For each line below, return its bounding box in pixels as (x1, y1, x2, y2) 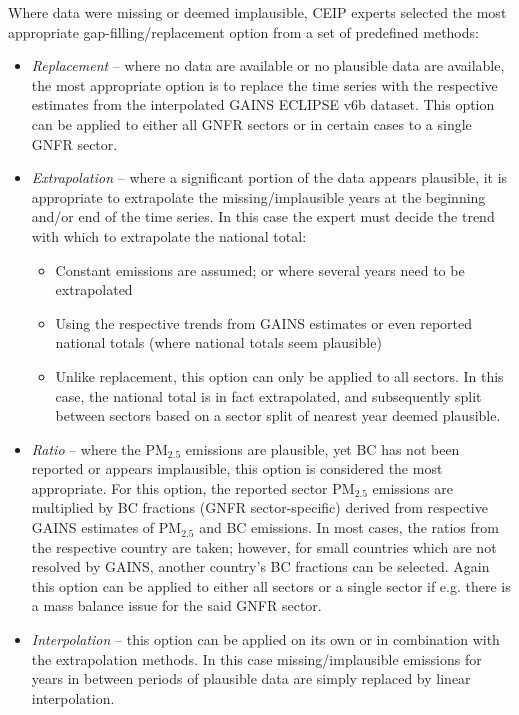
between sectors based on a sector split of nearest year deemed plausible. (55, 405, 501, 426)
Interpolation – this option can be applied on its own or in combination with (31, 629, 500, 650)
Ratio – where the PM (31, 438, 168, 459)
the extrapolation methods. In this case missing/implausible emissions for (31, 648, 482, 669)
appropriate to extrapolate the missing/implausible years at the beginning (31, 186, 486, 207)
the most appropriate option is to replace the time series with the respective (31, 74, 498, 95)
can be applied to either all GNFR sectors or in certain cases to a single (31, 113, 472, 134)
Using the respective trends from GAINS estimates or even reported (55, 312, 472, 333)
